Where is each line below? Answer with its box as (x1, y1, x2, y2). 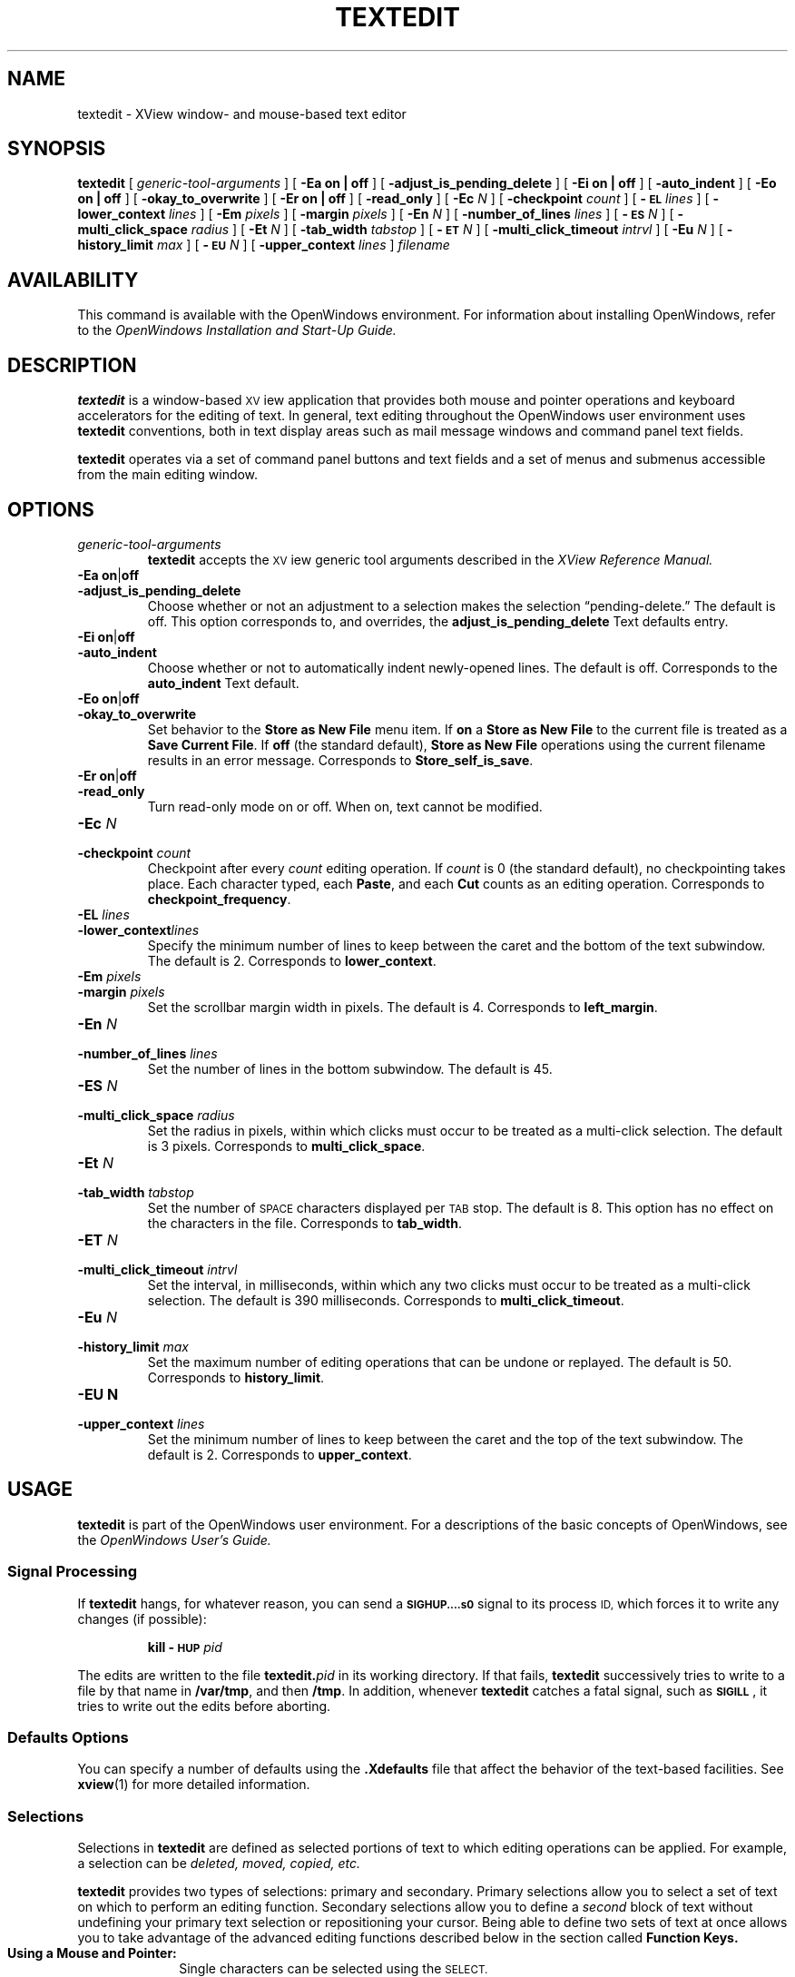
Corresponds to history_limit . (147, 1369, 325, 1385)
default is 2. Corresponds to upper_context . (147, 1446, 412, 1462)
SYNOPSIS (7, 137, 106, 161)
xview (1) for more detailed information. (77, 1776, 310, 1793)
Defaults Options (7, 1727, 129, 1746)
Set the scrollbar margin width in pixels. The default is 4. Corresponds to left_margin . (147, 998, 658, 1015)
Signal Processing (7, 1562, 138, 1581)
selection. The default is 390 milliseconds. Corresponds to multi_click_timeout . (147, 1292, 624, 1308)
